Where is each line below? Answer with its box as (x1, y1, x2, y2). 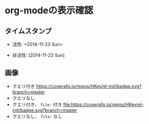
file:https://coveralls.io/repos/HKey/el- (63, 101, 144, 108)
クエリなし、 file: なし (12, 113, 62, 119)
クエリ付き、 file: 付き (12, 101, 62, 108)
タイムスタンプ (5, 27, 52, 35)
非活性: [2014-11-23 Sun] (12, 52, 65, 58)
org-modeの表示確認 (5, 5, 93, 16)
